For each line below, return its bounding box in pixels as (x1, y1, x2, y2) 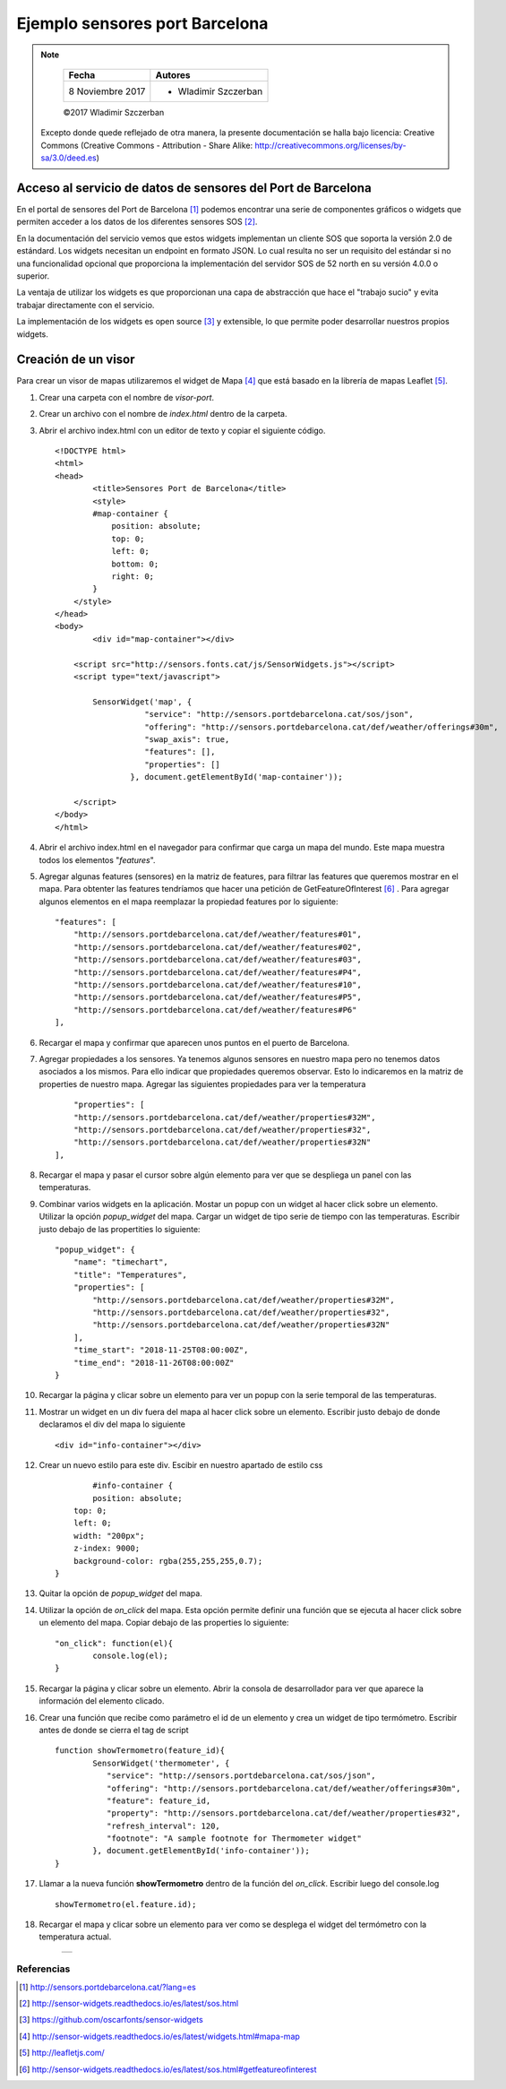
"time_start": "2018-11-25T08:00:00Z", (73, 1345, 249, 1355)
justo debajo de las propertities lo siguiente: (39, 1223, 201, 1234)
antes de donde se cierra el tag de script (39, 1724, 189, 1735)
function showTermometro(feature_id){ (55, 1746, 226, 1756)
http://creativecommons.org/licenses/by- (254, 140, 407, 151)
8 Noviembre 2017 (68, 85, 146, 98)
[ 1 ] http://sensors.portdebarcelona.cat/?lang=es (19, 1981, 196, 1992)
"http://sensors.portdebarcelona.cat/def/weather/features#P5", (73, 992, 362, 1003)
